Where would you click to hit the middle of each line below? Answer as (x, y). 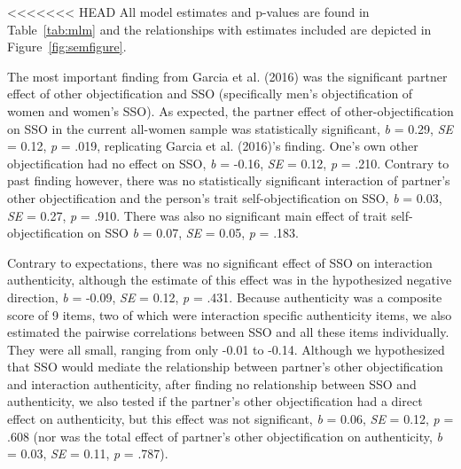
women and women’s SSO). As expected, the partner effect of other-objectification (230, 110)
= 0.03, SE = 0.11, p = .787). (88, 453)
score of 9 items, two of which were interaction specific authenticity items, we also (230, 314)
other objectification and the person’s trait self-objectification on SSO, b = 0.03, (225, 197)
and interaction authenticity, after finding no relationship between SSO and (212, 383)
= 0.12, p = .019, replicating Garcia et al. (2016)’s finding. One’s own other (213, 146)
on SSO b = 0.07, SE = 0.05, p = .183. (193, 233)
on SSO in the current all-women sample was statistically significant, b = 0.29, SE (230, 128)
